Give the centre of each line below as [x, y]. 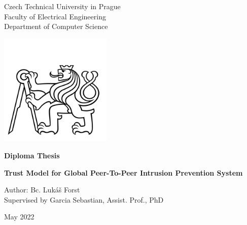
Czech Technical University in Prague [62, 6]
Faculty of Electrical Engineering [55, 16]
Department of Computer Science [56, 26]
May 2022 [19, 217]
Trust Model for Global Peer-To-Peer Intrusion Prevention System [123, 172]
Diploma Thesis [32, 155]
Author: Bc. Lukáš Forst [42, 190]
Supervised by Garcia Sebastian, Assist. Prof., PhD [84, 199]
